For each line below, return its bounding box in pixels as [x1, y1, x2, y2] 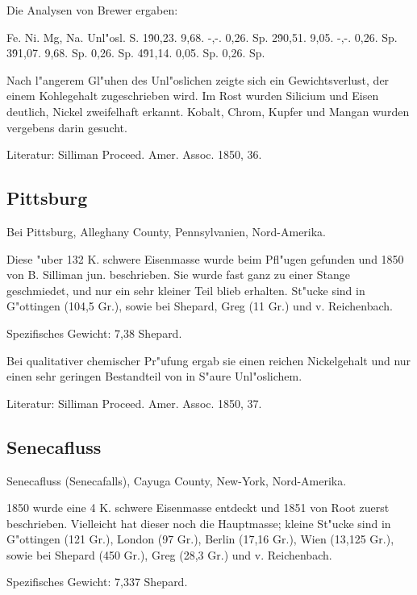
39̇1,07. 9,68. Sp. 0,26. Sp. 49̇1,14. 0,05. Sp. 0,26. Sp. [6, 44, 265, 61]
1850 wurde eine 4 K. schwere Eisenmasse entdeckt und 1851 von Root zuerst [6, 499, 390, 516]
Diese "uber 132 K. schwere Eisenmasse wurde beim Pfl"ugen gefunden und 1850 [6, 250, 404, 267]
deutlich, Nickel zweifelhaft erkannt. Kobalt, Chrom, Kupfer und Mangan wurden [6, 102, 410, 119]
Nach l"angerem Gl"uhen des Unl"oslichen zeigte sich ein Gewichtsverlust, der [6, 71, 390, 88]
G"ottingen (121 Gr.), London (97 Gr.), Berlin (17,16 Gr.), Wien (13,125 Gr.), [6, 531, 394, 547]
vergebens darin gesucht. [6, 119, 127, 135]
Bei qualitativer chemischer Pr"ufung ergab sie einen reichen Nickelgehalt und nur [6, 352, 411, 368]
